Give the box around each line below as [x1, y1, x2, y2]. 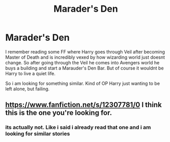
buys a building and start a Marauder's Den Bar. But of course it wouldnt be [5, 65, 164, 71]
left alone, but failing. [5, 85, 50, 92]
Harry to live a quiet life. [5, 70, 56, 77]
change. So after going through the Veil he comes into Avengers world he [5, 59, 160, 65]
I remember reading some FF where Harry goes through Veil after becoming [5, 49, 165, 55]
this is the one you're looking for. [5, 108, 112, 117]
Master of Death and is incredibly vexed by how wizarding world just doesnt [5, 54, 165, 60]
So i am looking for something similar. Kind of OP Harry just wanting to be [5, 80, 160, 86]
